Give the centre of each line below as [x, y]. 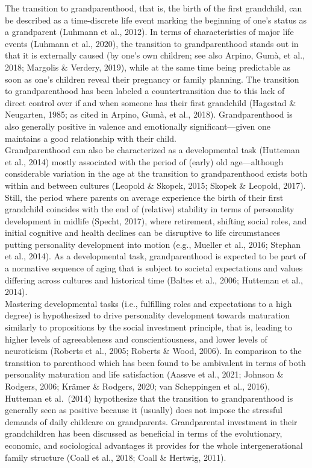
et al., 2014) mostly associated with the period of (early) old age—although [144, 161]
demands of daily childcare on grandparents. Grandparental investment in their [151, 421]
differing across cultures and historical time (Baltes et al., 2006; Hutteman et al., [154, 280]
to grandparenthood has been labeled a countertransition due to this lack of [145, 91]
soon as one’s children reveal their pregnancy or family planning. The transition [152, 79]
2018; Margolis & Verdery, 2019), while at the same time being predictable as [148, 67]
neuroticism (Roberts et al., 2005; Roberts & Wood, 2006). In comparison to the [153, 351]
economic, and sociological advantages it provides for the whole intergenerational [154, 445]
